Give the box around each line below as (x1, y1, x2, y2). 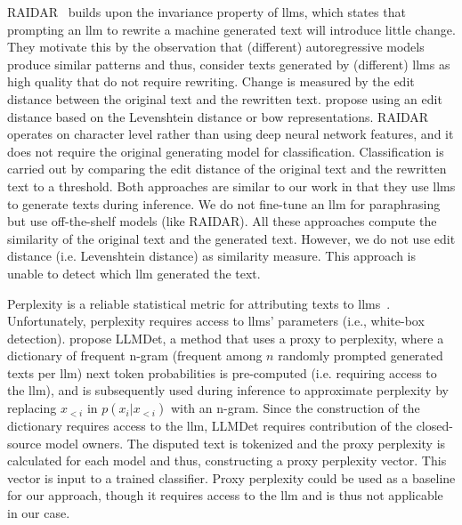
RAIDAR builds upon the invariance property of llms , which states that (7, 3, 406, 20)
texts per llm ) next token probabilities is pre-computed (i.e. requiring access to (7, 363, 437, 382)
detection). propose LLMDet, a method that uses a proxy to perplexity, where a (7, 328, 444, 347)
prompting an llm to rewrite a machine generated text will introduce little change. (7, 20, 456, 38)
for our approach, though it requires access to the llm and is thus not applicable (7, 486, 443, 505)
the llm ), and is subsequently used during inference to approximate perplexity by (7, 381, 449, 400)
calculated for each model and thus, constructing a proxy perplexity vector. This (7, 451, 447, 470)
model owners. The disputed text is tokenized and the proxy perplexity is (45, 433, 446, 452)
